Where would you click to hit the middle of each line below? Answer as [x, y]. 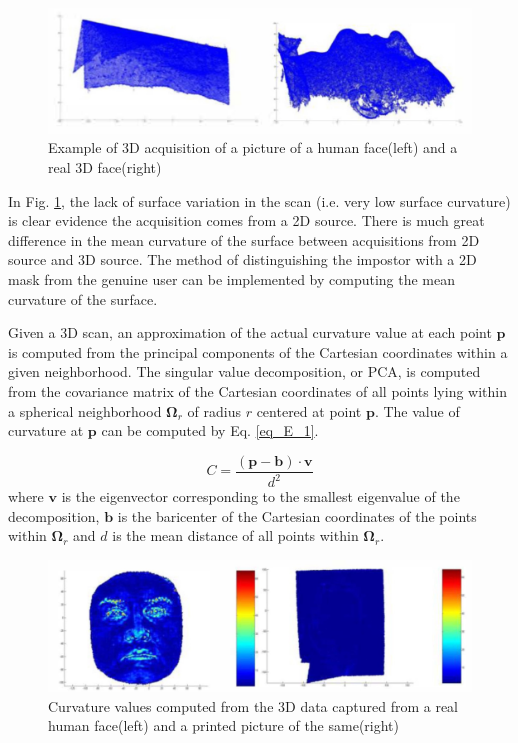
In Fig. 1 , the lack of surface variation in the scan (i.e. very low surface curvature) [259, 200]
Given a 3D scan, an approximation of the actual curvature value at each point [250, 332]
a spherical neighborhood [85, 410]
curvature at [46, 430]
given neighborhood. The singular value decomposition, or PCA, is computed [244, 371]
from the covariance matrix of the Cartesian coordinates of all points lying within [257, 391]
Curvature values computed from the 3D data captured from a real [253, 705]
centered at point [309, 410]
